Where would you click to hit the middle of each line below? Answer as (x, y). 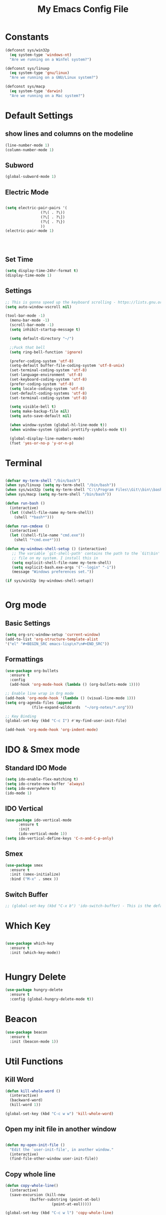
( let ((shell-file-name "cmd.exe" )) (47, 535)
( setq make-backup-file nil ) (40, 412)
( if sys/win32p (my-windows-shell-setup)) (49, 581)
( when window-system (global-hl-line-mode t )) (58, 425)
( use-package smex (24, 865)
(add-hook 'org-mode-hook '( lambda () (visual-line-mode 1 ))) (70, 698)
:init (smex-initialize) (35, 875)
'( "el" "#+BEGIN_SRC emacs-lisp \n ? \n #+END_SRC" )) (57, 644)
